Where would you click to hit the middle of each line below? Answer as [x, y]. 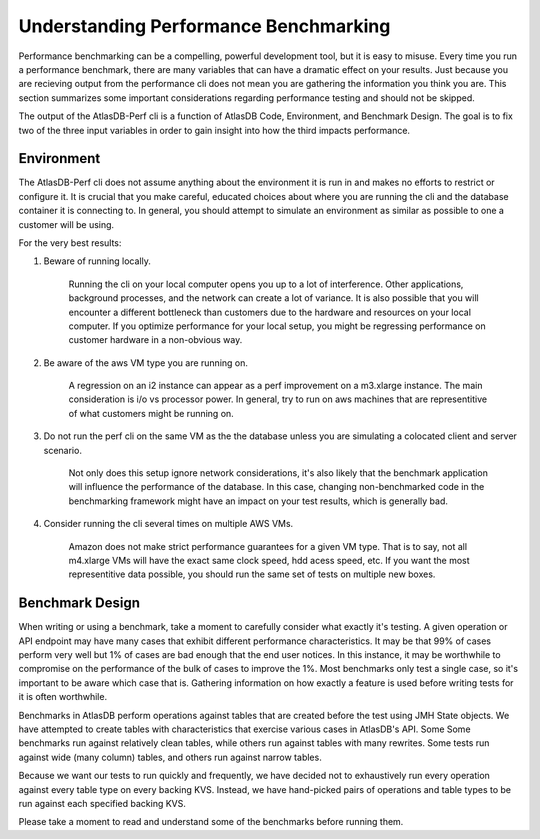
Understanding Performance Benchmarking [204, 26]
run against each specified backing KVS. [102, 803]
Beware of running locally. [97, 261]
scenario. [62, 450]
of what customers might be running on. [151, 413]
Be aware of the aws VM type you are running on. [146, 362]
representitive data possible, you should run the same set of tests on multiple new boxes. [252, 574]
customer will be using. [66, 224]
